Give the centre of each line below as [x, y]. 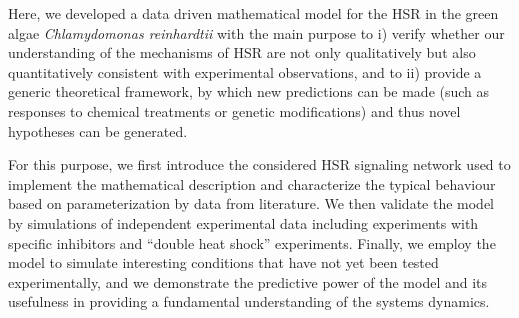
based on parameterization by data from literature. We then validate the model [251, 203]
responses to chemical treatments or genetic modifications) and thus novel [234, 110]
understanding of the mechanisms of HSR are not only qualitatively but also [242, 52]
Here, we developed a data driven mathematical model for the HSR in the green [253, 13]
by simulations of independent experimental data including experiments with [243, 222]
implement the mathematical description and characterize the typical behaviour [252, 183]
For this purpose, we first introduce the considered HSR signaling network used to [259, 164]
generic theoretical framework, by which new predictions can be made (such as [249, 91]
